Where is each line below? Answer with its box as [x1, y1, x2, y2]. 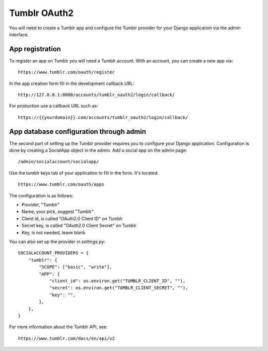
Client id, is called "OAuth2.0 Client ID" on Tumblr [21, 215, 123, 221]
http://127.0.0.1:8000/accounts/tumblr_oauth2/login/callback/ [18, 92, 175, 98]
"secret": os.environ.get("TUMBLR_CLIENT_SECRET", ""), [49, 285, 188, 291]
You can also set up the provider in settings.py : [9, 239, 106, 245]
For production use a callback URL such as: [9, 103, 98, 109]
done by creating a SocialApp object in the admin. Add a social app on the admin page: [9, 147, 187, 154]
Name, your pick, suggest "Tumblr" [21, 209, 94, 215]
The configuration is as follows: [9, 192, 74, 198]
